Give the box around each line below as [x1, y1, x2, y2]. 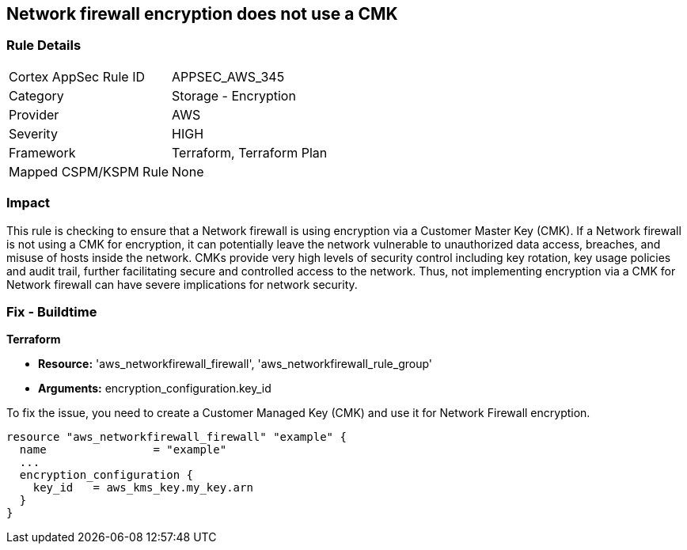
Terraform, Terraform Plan [172, 144, 328, 161]
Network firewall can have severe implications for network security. [6, 277, 358, 291]
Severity [9, 125, 58, 142]
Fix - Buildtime [6, 303, 97, 320]
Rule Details [6, 37, 82, 54]
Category [9, 87, 64, 104]
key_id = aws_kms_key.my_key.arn [32, 481, 253, 495]
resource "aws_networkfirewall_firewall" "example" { [6, 431, 347, 444]
